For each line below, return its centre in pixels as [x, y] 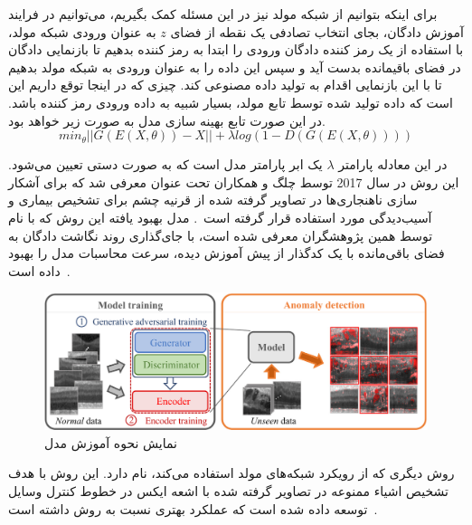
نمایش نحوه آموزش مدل [111, 442]
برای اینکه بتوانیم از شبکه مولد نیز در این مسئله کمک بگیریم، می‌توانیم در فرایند [223, 14]
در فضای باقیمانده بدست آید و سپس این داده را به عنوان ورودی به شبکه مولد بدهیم [235, 67]
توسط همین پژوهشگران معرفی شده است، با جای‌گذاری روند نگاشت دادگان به [221, 235]
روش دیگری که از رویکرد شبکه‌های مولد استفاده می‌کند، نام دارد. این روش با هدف [231, 473]
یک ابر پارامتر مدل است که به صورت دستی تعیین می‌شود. [165, 164]
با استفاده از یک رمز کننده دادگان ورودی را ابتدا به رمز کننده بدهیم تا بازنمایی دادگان [236, 49]
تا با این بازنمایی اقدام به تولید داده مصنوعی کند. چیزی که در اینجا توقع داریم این [225, 85]
